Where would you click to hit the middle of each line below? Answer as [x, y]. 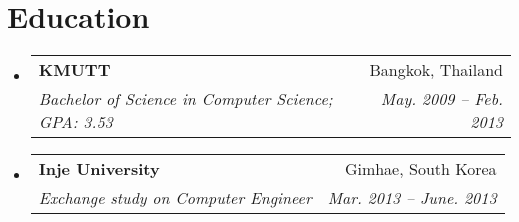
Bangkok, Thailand [436, 70]
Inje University [99, 169]
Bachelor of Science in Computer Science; [185, 99]
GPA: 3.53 [75, 122]
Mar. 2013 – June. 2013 [412, 198]
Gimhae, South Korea [420, 169]
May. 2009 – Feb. [441, 99]
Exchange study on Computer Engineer [175, 198]
